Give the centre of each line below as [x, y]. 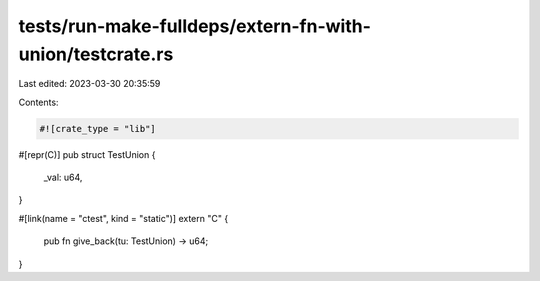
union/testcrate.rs [96, 54]
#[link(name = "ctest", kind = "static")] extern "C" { [123, 218]
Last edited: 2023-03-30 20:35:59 [89, 84]
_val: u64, [63, 177]
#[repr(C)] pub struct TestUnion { [87, 154]
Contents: [38, 102]
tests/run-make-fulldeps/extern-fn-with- [195, 26]
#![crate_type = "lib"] [98, 128]
